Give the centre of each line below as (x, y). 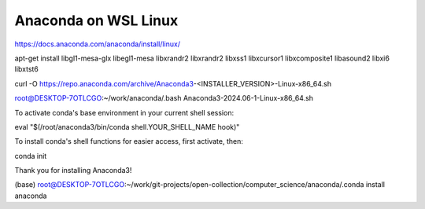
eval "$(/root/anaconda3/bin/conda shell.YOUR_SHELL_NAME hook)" (127, 126)
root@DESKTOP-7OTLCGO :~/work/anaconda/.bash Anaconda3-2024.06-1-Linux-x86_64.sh (164, 98)
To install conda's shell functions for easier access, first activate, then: (129, 141)
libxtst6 (27, 69)
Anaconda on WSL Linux (96, 20)
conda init (31, 156)
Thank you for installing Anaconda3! (73, 170)
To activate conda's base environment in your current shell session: (124, 112)
